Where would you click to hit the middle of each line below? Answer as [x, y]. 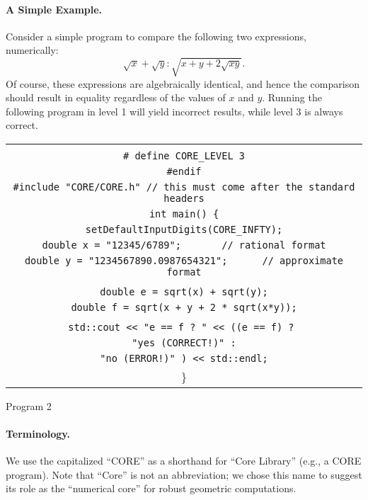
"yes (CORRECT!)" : [184, 342]
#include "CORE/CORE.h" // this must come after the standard [184, 187]
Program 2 [29, 405]
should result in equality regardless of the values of [116, 97]
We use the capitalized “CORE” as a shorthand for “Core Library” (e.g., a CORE [184, 461]
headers [184, 198]
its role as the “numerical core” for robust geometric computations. [151, 488]
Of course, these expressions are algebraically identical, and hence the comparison [183, 83]
